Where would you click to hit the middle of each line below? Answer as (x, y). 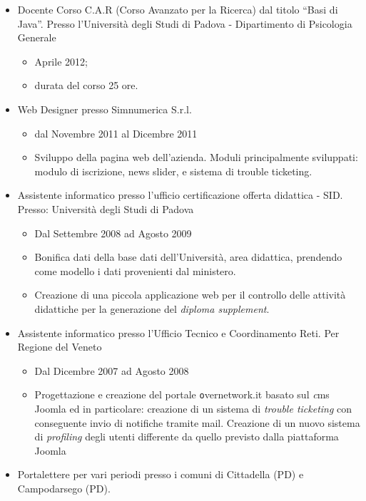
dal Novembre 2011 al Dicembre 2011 (116, 133)
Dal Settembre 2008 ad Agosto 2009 (113, 233)
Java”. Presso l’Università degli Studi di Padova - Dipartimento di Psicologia (185, 23)
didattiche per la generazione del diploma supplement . (152, 308)
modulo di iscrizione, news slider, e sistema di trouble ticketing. (173, 171)
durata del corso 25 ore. (86, 85)
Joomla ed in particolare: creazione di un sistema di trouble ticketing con (193, 408)
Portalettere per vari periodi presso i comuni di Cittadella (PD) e (161, 474)
